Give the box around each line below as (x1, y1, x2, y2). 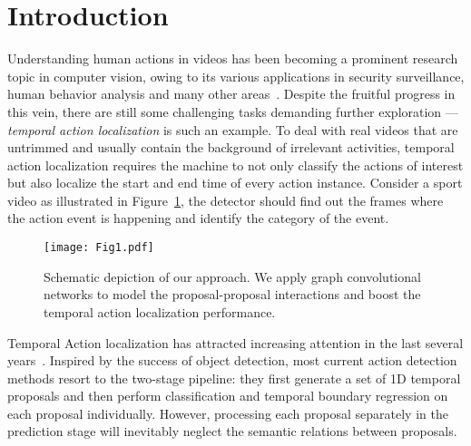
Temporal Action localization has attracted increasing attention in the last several (7, 333, 464, 352)
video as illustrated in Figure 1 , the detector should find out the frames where (7, 190, 444, 209)
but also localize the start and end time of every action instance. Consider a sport (7, 173, 463, 192)
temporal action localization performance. (44, 302, 276, 321)
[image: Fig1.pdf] (44, 241, 154, 255)
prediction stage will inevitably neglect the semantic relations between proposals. (7, 422, 457, 441)
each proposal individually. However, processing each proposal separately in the (7, 403, 448, 422)
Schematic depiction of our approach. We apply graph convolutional (44, 267, 421, 286)
